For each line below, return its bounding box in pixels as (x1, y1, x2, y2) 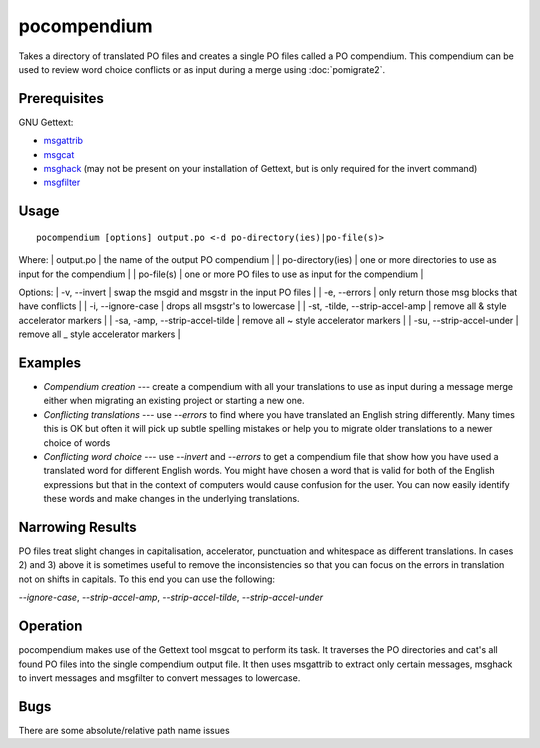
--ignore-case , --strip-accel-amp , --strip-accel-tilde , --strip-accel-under (18, 591, 324, 604)
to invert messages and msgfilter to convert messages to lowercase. (18, 671, 301, 684)
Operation (18, 618, 83, 635)
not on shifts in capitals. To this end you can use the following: (18, 573, 275, 585)
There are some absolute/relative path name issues (18, 724, 230, 736)
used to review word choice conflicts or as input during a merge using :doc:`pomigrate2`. (18, 63, 385, 75)
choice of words (43, 436, 111, 449)
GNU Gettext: (18, 116, 74, 128)
